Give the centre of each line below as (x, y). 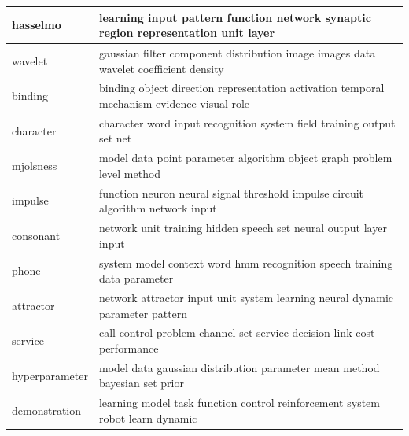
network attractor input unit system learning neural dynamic (246, 297)
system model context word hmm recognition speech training (246, 262)
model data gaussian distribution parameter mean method (239, 367)
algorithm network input (158, 208)
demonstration (47, 410)
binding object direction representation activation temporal (241, 88)
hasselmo (37, 25)
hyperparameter (50, 375)
